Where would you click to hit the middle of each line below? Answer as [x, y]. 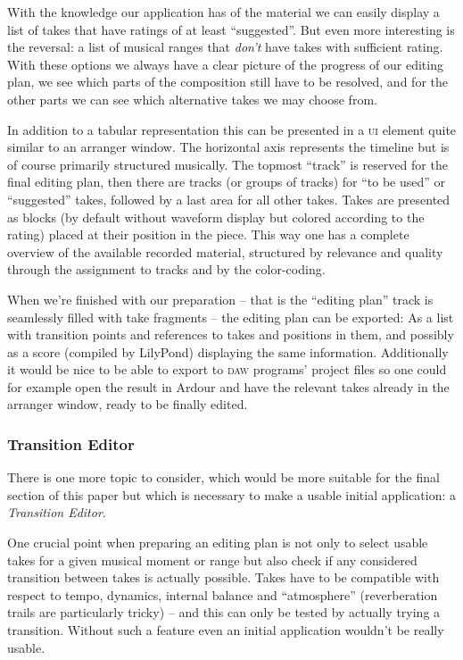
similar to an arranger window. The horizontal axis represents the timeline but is [228, 147]
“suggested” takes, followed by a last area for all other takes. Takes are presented [229, 199]
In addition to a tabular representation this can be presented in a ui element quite [232, 129]
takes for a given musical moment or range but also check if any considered [212, 560]
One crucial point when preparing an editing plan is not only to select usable [218, 543]
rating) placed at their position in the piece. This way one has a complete [208, 234]
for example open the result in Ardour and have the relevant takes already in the [228, 386]
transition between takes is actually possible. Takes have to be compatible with [223, 577]
